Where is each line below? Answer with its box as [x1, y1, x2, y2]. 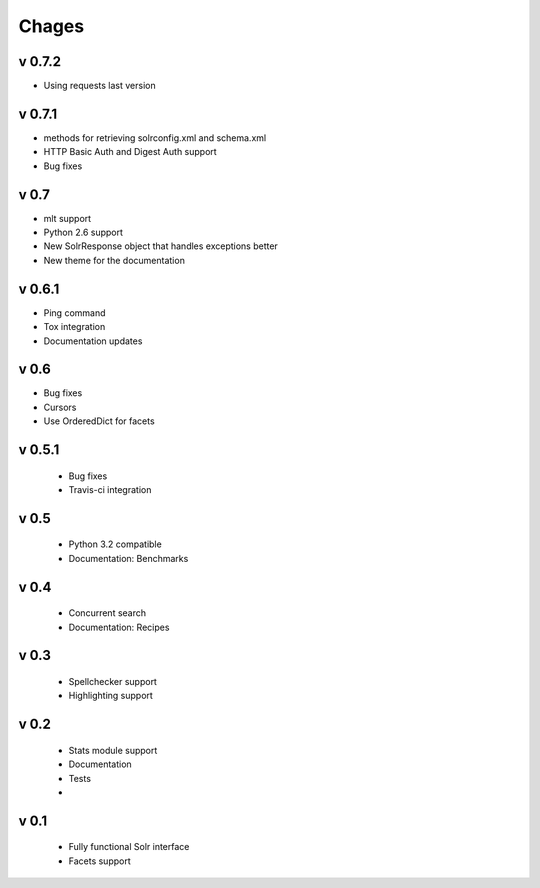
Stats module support [68, 744, 158, 756]
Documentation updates [43, 335, 143, 347]
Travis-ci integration [68, 484, 152, 495]
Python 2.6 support [43, 226, 124, 239]
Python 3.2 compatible [68, 538, 162, 550]
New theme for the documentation [43, 254, 185, 266]
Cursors [43, 401, 77, 413]
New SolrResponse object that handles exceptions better [43, 240, 279, 252]
